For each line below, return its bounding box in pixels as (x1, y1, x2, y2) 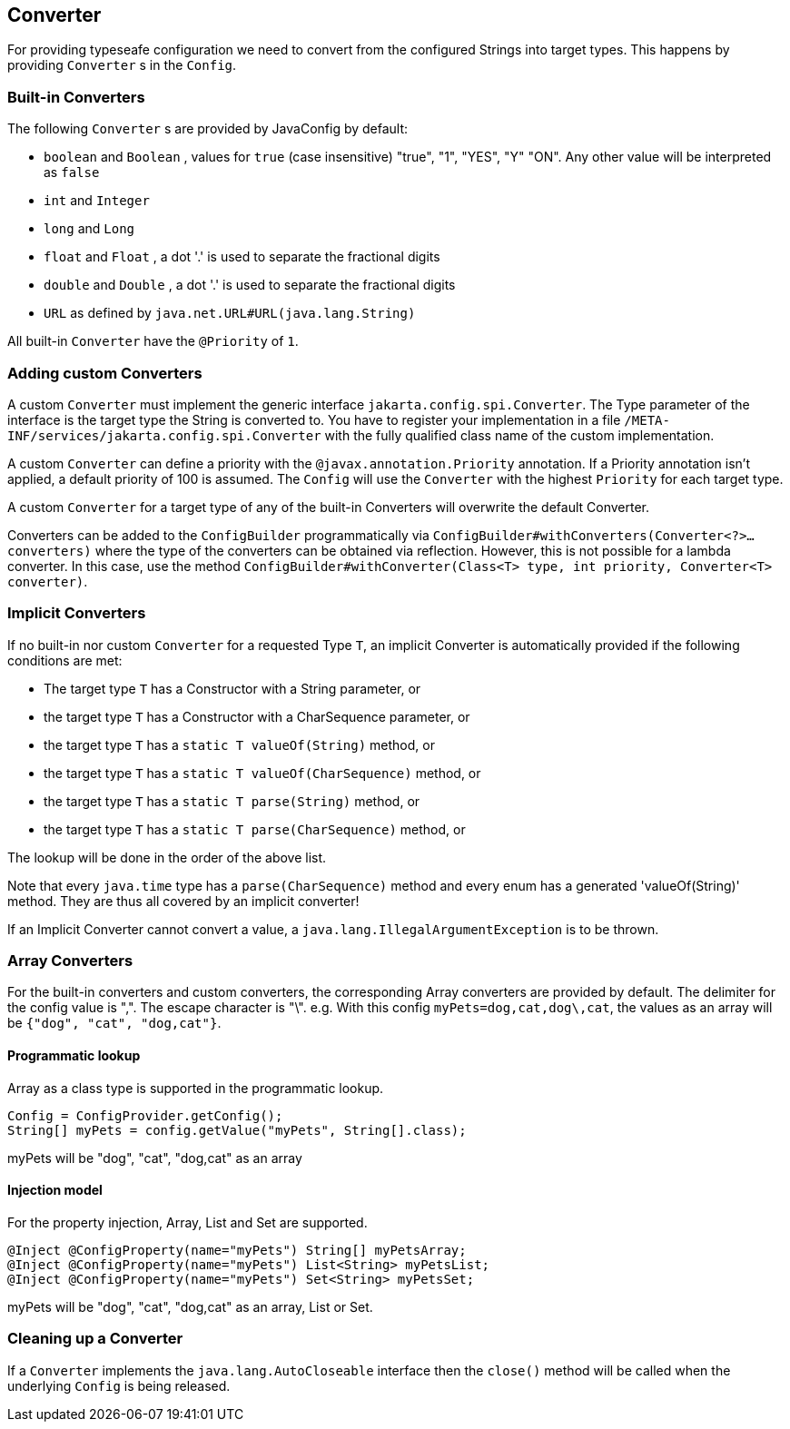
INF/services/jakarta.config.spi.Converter (7, 428, 321, 443)
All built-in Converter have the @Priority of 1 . (7, 333, 299, 350)
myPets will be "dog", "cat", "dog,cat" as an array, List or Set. (7, 1298, 373, 1315)
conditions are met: (7, 652, 123, 668)
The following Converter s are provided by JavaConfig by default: (7, 121, 409, 137)
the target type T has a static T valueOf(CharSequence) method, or (44, 764, 481, 781)
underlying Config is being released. (7, 1377, 231, 1394)
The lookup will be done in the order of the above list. (7, 849, 327, 865)
